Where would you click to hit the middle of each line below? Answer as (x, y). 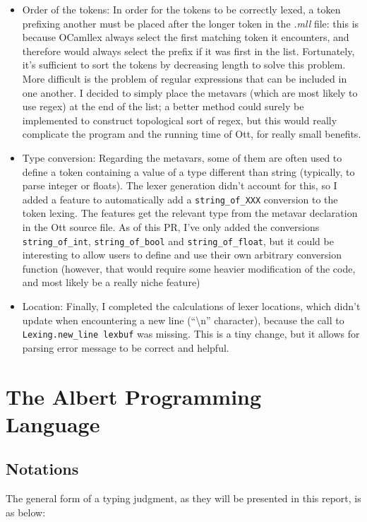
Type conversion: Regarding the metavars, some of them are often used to (182, 157)
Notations (42, 469)
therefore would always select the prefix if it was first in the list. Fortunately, (188, 51)
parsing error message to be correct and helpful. (126, 347)
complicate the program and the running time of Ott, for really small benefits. (192, 134)
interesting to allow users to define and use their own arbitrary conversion (182, 255)
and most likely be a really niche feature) (111, 282)
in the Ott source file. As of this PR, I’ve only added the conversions (171, 226)
